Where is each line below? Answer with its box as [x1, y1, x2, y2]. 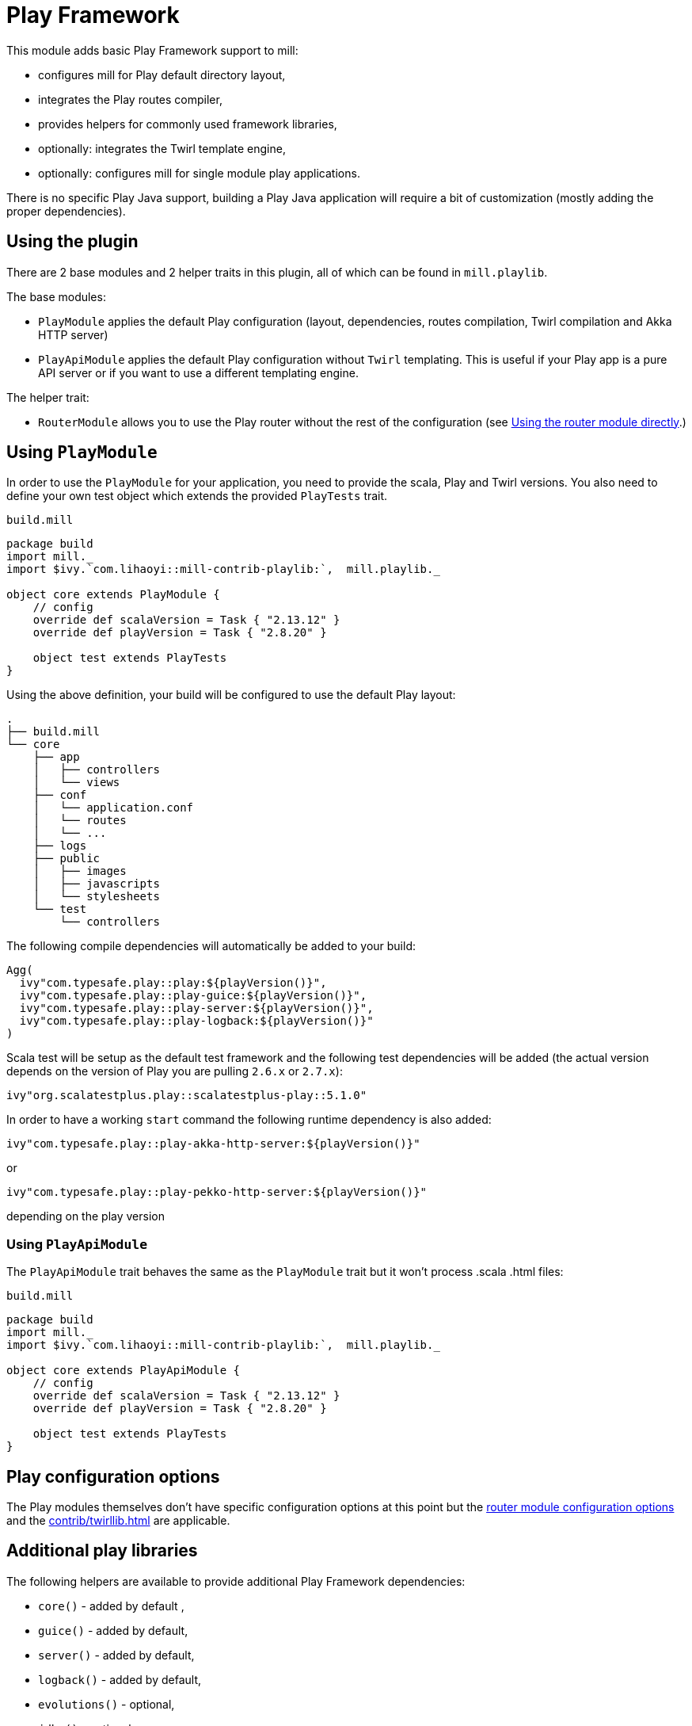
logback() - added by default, [38, 1672, 202, 1686]
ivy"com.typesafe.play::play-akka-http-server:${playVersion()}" [6, 1137, 420, 1151]
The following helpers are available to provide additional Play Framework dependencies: [6, 1574, 466, 1588]
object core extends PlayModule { [6, 588, 220, 601]
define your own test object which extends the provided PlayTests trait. [6, 489, 388, 503]
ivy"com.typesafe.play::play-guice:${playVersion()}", [19, 989, 367, 1002]
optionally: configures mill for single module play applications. [38, 166, 360, 180]
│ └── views [32, 776, 120, 789]
